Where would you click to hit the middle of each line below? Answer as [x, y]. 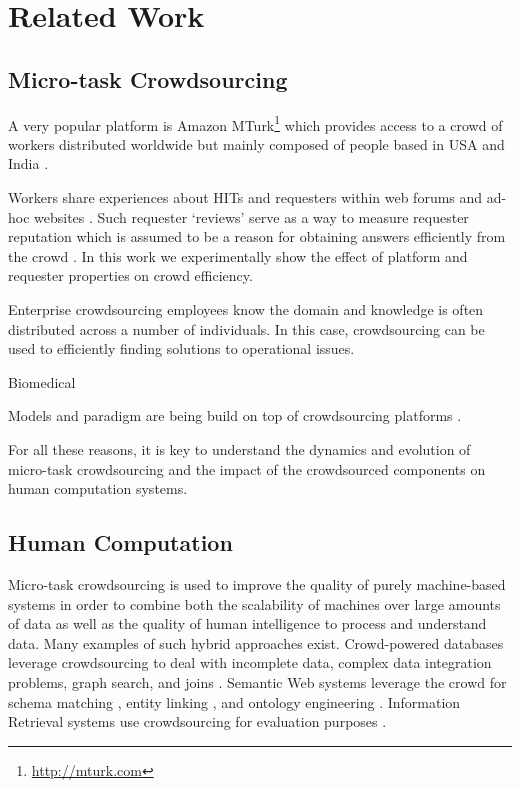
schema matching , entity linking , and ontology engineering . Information [234, 701]
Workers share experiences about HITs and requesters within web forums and [245, 197]
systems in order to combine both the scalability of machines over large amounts [254, 603]
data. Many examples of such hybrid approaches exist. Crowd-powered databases [256, 642]
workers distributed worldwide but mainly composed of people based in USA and [256, 143]
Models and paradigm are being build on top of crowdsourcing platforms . [235, 415]
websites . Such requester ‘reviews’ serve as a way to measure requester [251, 216]
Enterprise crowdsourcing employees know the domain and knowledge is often [246, 308]
